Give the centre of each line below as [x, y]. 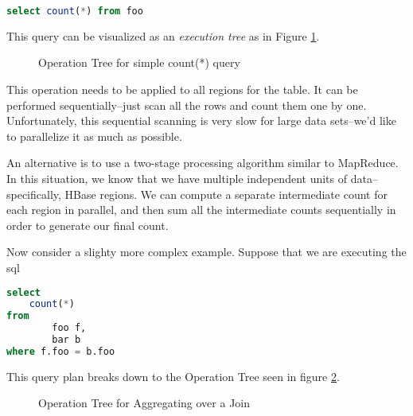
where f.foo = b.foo [61, 351]
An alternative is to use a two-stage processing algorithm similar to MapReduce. [203, 163]
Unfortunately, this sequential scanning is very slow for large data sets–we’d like [201, 121]
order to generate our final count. [88, 225]
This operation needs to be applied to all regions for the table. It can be [182, 89]
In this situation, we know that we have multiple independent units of [177, 179]
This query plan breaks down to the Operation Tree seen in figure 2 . [173, 376]
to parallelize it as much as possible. [94, 136]
